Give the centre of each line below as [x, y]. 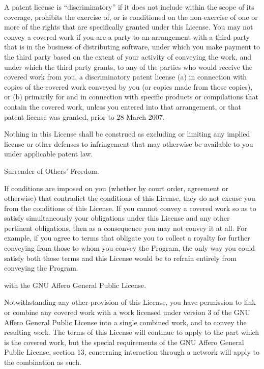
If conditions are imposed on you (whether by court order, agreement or [116, 188]
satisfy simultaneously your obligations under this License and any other [117, 218]
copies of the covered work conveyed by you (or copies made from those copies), [128, 86]
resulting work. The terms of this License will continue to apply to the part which [132, 332]
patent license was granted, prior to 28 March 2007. [84, 116]
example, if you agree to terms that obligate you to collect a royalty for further [127, 238]
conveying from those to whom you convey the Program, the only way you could [130, 248]
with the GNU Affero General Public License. [75, 285]
